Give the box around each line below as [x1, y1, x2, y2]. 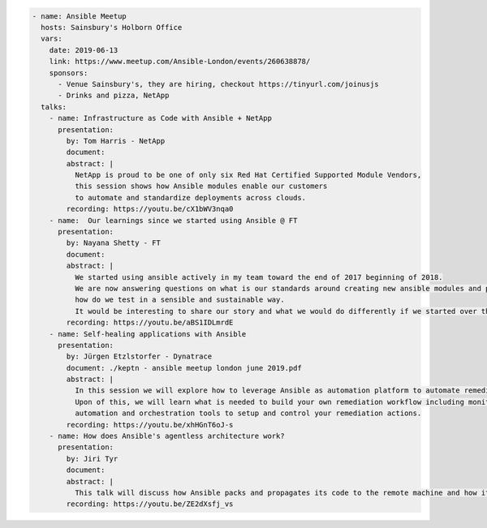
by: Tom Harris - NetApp [66, 136, 166, 145]
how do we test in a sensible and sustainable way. [74, 295, 285, 304]
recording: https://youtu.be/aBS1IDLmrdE [66, 318, 234, 328]
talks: [41, 102, 67, 111]
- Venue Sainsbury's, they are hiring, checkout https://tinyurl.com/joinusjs [58, 79, 379, 88]
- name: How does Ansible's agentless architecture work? [49, 431, 285, 441]
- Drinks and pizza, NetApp [58, 91, 170, 101]
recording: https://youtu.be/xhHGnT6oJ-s [66, 420, 234, 429]
